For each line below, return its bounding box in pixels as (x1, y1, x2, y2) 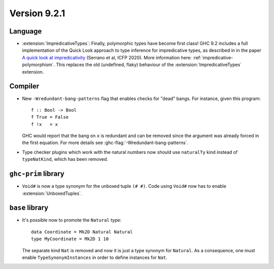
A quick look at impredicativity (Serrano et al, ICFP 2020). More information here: (22, 54, 192, 60)
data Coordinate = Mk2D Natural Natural (31, 229, 133, 234)
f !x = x (31, 121, 58, 127)
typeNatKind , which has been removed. (22, 156, 109, 162)
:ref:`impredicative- (193, 54, 233, 60)
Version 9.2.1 (9, 8, 65, 19)
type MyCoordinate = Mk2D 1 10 (31, 236, 109, 242)
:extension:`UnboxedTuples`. (22, 190, 82, 196)
